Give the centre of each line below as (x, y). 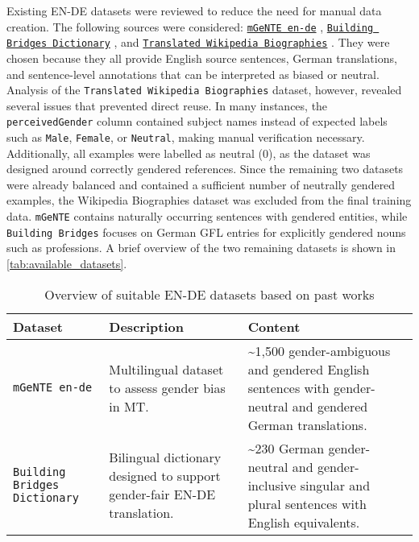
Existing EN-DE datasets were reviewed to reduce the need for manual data (194, 10)
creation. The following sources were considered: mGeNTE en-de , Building (190, 26)
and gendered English (309, 369)
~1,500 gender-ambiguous (319, 350)
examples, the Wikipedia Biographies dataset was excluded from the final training (209, 200)
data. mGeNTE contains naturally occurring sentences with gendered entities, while (207, 216)
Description (146, 326)
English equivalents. (304, 522)
